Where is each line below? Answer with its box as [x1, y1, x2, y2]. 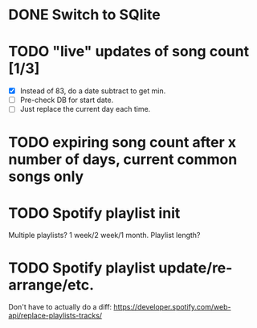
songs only [8, 167, 84, 186]
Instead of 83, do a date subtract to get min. [19, 86, 166, 96]
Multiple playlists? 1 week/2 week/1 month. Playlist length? [8, 231, 201, 240]
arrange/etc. [8, 276, 95, 294]
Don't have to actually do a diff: [8, 302, 112, 312]
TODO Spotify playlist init [8, 203, 181, 222]
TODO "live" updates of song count [8, 43, 250, 61]
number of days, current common [8, 150, 238, 168]
